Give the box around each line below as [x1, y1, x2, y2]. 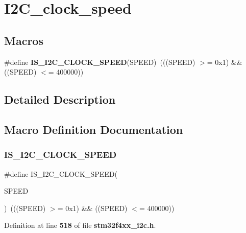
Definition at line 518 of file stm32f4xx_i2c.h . [4, 220, 156, 230]
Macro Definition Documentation [4, 121, 183, 137]
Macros [4, 32, 43, 48]
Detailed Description [4, 91, 116, 107]
